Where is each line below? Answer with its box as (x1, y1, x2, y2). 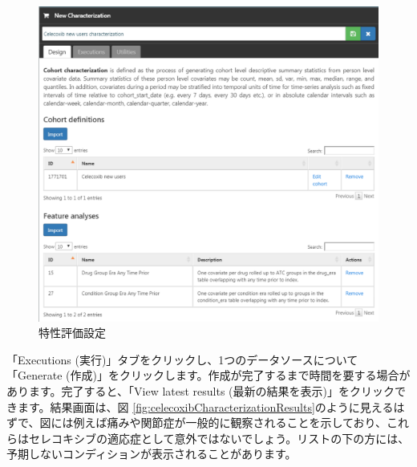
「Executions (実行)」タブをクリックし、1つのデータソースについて (6, 351, 358, 368)
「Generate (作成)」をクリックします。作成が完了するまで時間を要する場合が (6, 367, 411, 384)
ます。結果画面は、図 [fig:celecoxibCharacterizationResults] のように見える (17, 398, 394, 415)
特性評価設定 (38, 324, 106, 341)
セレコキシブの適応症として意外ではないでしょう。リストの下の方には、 (28, 429, 410, 446)
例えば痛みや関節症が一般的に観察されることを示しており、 (73, 414, 387, 431)
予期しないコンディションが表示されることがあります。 (6, 445, 297, 462)
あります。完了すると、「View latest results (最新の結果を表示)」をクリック (6, 382, 395, 399)
